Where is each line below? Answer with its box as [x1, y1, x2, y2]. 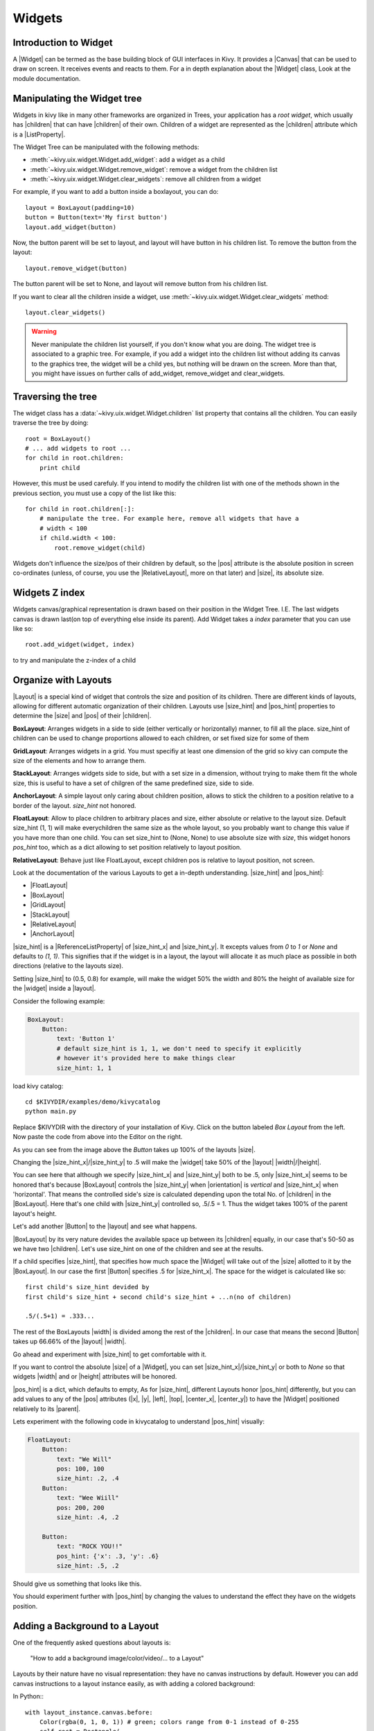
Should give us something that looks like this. [12, 1579, 142, 1588]
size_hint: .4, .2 [56, 1514, 119, 1521]
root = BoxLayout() [25, 435, 91, 442]
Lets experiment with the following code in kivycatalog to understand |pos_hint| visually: [12, 1417, 265, 1426]
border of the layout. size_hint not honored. [12, 801, 136, 809]
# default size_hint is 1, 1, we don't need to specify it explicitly [56, 1044, 301, 1052]
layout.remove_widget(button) [25, 264, 128, 272]
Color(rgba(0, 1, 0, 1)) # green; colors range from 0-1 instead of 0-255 [39, 1718, 299, 1725]
